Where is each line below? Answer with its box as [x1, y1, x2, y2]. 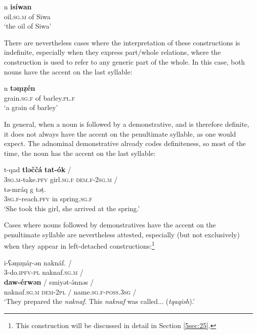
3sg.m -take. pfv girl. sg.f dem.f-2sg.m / [4, 174, 118, 184]
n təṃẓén [4, 83, 35, 93]
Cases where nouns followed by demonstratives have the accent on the [4, 220, 216, 230]
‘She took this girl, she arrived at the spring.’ [4, 203, 140, 213]
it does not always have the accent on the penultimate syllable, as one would [4, 128, 236, 139]
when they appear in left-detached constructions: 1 [4, 239, 155, 251]
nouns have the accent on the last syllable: [4, 66, 132, 76]
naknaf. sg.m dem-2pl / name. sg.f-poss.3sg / [4, 286, 136, 297]
